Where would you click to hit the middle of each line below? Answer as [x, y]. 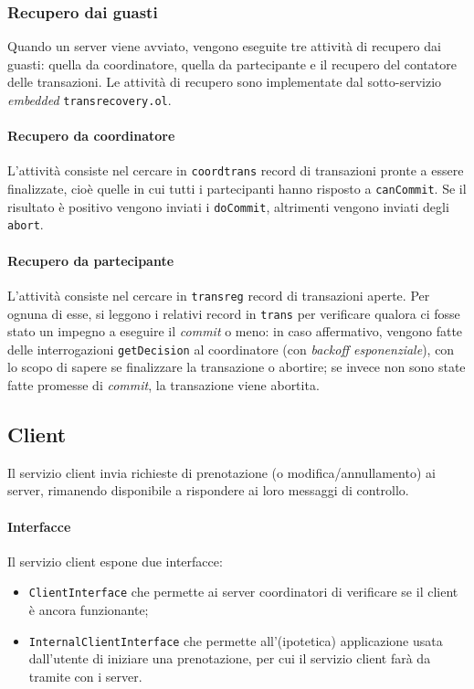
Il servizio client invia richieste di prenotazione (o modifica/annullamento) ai [221, 472]
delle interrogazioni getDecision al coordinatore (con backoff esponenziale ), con [231, 349]
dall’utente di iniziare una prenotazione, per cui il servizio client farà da [230, 658]
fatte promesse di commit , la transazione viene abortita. [163, 385]
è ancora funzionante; [89, 610]
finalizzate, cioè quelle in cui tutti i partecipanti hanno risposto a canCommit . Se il [237, 189]
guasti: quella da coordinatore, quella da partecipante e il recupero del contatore [232, 64]
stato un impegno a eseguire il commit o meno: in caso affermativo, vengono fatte [235, 331]
